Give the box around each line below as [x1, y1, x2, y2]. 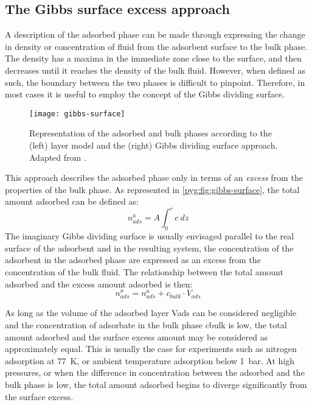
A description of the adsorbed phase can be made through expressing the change [5, 28, 305, 41]
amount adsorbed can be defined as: [5, 195, 139, 208]
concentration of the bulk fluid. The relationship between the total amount [5, 266, 283, 278]
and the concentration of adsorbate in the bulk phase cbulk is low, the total [5, 319, 287, 331]
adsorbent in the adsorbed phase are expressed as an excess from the [5, 253, 261, 266]
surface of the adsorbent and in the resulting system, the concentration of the [5, 241, 294, 254]
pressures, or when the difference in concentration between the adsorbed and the [5, 366, 305, 379]
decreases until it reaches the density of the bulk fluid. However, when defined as [5, 63, 305, 76]
